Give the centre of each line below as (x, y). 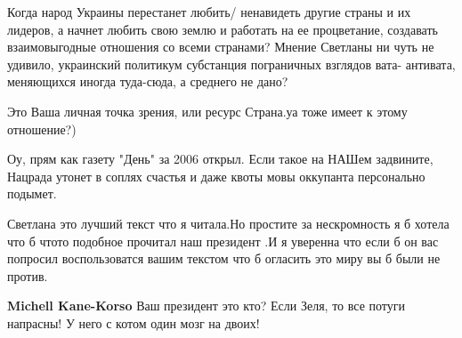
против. (28, 275)
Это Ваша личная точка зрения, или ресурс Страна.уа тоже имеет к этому (207, 111)
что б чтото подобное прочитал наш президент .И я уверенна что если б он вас (223, 241)
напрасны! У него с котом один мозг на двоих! (134, 322)
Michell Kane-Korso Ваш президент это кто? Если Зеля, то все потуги (207, 306)
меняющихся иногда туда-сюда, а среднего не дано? (148, 81)
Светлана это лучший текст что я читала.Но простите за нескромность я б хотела (228, 223)
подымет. (32, 193)
